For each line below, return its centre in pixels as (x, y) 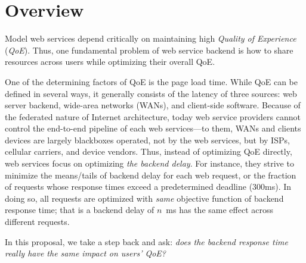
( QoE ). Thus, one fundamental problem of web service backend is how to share (149, 50)
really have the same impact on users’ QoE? (86, 253)
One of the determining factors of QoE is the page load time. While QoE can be (152, 81)
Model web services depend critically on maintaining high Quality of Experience (151, 38)
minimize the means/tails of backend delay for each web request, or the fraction (151, 175)
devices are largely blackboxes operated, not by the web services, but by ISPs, (147, 140)
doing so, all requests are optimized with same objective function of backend (144, 198)
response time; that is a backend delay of (80, 210)
